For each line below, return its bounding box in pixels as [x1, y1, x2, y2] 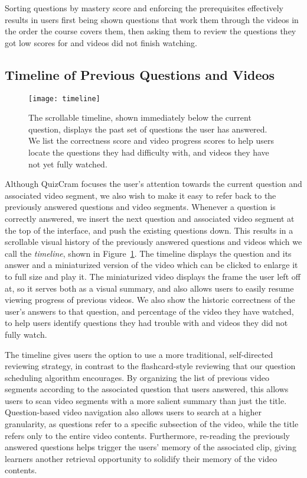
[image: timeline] [28, 94, 100, 103]
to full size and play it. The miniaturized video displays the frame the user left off [5, 270, 301, 282]
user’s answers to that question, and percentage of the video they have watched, [5, 305, 294, 317]
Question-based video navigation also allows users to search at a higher [5, 406, 262, 418]
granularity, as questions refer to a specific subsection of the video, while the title [5, 418, 299, 430]
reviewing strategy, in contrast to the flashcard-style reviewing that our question [5, 360, 296, 372]
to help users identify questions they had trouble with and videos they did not [5, 316, 288, 329]
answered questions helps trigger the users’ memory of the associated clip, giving [5, 441, 296, 453]
